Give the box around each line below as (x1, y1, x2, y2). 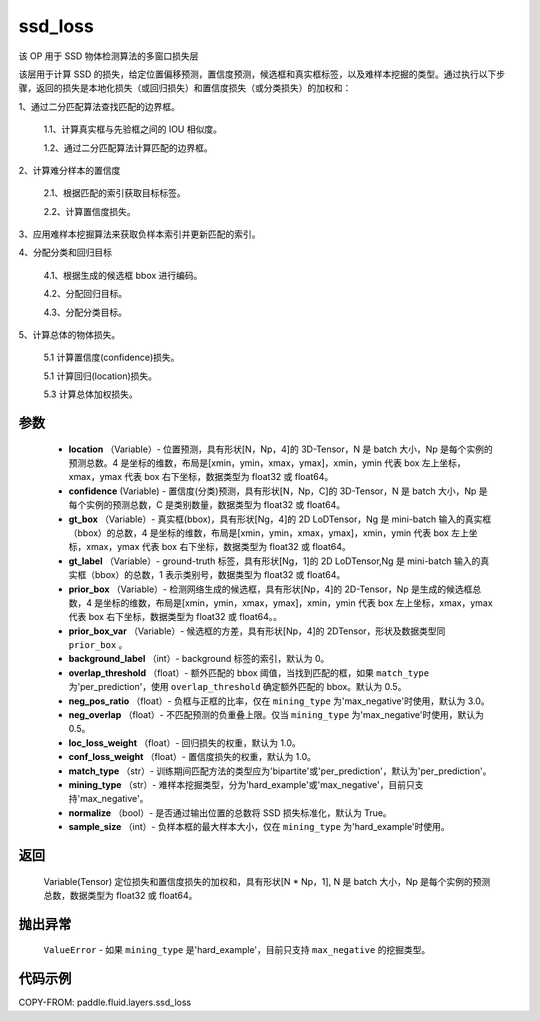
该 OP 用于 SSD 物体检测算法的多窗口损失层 (18, 50, 199, 62)
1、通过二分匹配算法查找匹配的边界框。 (18, 100, 180, 112)
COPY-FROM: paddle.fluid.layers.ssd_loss (18, 996, 192, 1009)
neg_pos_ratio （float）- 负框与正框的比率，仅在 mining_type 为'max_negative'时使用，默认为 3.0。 (68, 695, 490, 707)
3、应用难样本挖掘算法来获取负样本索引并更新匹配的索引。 (18, 228, 261, 240)
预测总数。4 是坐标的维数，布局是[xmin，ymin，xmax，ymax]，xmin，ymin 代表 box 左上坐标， (68, 456, 467, 469)
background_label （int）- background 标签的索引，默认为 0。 (68, 653, 330, 665)
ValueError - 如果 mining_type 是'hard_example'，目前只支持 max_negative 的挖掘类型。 (43, 944, 431, 956)
